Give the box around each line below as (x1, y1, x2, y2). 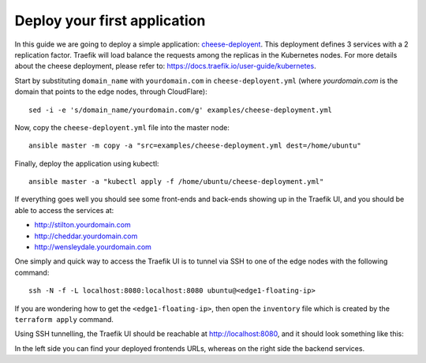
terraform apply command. (14, 314, 114, 324)
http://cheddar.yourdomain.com (34, 231, 138, 241)
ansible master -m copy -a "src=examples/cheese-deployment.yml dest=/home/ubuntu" (28, 141, 362, 150)
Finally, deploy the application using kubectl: (14, 159, 159, 168)
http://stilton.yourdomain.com (34, 220, 131, 230)
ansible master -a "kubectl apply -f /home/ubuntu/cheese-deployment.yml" (28, 178, 324, 186)
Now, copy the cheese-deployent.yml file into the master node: (14, 122, 230, 132)
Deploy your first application (14, 12, 206, 29)
